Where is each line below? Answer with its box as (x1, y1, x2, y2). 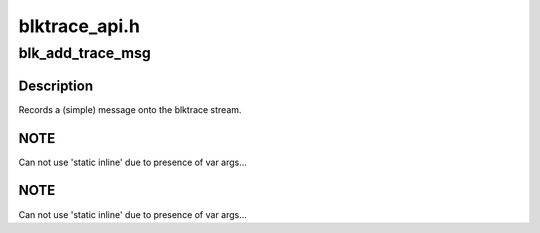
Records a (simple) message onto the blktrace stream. (18, 103, 242, 115)
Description (18, 77, 94, 94)
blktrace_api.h (18, 15, 140, 37)
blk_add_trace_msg (18, 44, 152, 62)
